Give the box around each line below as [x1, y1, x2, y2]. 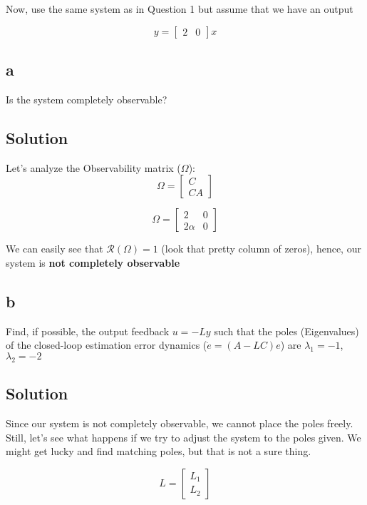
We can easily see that [6, 241, 103, 256]
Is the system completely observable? [6, 91, 167, 106]
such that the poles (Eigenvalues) [214, 323, 359, 338]
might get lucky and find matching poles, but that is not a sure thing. [6, 444, 311, 459]
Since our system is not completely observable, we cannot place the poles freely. [6, 415, 353, 430]
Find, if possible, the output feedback [6, 323, 170, 338]
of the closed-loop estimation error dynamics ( [6, 337, 207, 352]
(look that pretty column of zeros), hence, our [161, 241, 361, 256]
